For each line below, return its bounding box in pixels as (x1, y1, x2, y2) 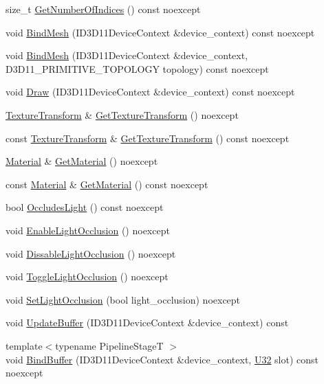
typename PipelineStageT (55, 338, 164, 352)
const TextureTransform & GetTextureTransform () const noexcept (6, 131, 290, 145)
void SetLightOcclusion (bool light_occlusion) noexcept (6, 292, 241, 306)
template (6, 338, 43, 352)
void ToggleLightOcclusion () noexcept (6, 269, 169, 284)
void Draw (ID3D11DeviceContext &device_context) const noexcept (6, 84, 295, 99)
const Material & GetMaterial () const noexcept (6, 177, 208, 191)
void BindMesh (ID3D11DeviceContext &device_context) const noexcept (6, 25, 315, 39)
